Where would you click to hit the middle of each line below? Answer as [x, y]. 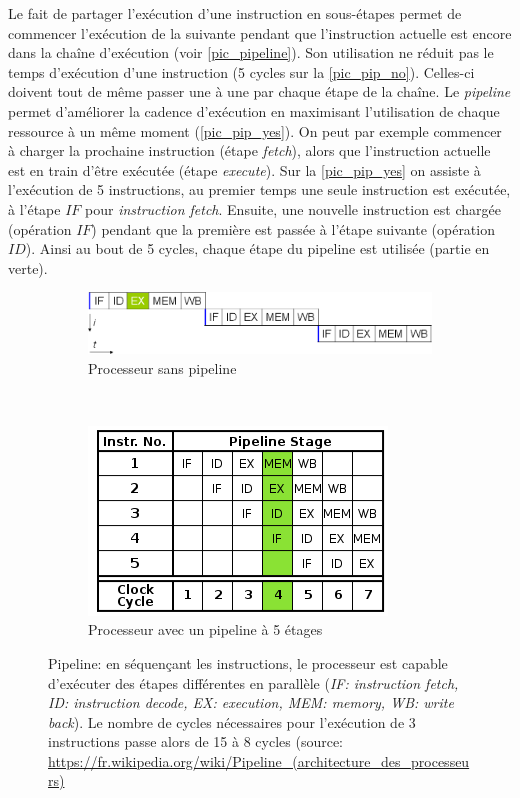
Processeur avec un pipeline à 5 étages [205, 629]
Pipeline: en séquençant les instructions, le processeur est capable [248, 662]
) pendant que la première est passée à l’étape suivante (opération [293, 228]
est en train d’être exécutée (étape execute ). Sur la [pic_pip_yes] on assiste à [244, 169]
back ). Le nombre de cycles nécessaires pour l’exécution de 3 [232, 721]
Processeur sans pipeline [162, 367]
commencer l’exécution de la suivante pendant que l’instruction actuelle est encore [260, 32]
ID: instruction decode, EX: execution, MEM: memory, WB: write [251, 702]
